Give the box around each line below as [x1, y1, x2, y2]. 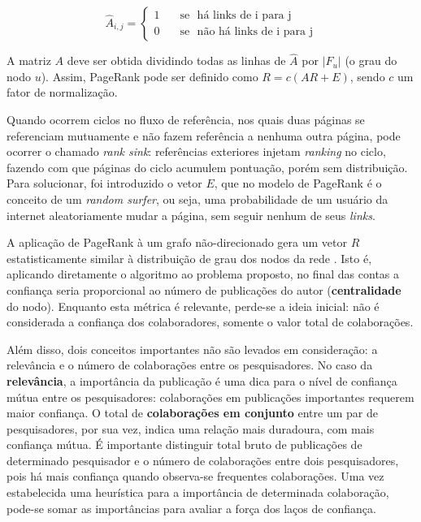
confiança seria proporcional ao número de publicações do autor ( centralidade [7, 281, 401, 298]
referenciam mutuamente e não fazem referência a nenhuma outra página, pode [7, 127, 401, 144]
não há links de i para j [197, 25, 313, 37]
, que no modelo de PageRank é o [214, 175, 382, 192]
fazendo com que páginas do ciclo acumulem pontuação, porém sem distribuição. [7, 158, 408, 175]
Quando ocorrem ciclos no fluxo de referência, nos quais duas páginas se [7, 111, 365, 127]
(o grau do [345, 52, 397, 69]
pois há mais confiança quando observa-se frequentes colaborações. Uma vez [7, 468, 384, 485]
